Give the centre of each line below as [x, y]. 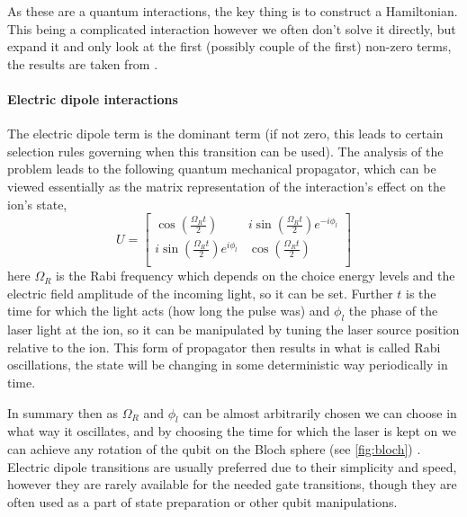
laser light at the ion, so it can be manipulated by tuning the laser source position [233, 330]
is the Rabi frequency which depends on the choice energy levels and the [256, 276]
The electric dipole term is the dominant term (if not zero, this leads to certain [225, 134]
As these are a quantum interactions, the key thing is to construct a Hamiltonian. [233, 11]
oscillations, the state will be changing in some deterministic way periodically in [228, 365]
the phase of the [393, 311]
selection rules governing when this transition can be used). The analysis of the [225, 151]
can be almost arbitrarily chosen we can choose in [320, 412]
